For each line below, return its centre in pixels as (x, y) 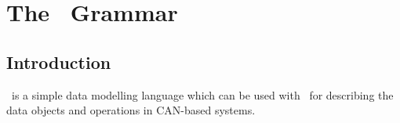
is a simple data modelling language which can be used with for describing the (202, 94)
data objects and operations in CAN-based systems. (131, 110)
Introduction (59, 62)
